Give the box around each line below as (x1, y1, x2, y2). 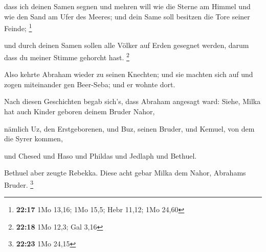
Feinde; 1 (4, 21, 32, 33)
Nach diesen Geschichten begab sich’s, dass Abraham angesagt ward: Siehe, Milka (4, 96, 261, 107)
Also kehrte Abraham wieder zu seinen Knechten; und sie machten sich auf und (4, 69, 253, 80)
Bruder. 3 (4, 178, 34, 190)
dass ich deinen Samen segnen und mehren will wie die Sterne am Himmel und (4, 1, 251, 11)
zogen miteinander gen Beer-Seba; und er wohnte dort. (4, 79, 175, 89)
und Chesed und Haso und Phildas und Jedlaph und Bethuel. (4, 150, 197, 161)
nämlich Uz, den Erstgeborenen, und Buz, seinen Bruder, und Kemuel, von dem (4, 123, 255, 134)
